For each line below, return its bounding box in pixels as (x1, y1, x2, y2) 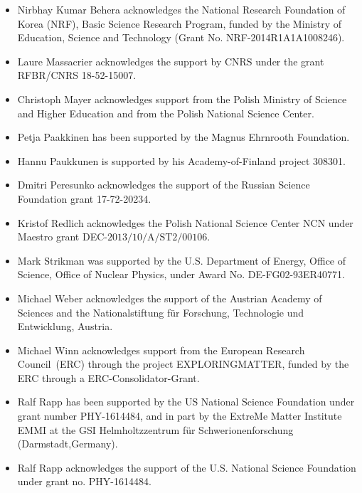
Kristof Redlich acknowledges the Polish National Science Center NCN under (17, 215, 353, 230)
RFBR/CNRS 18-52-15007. (17, 68, 137, 83)
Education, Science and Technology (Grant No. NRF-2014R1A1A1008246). (17, 30, 345, 45)
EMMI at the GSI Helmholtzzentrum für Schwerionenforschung (17, 422, 294, 437)
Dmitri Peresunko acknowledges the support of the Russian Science (17, 177, 310, 192)
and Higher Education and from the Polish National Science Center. (17, 105, 314, 120)
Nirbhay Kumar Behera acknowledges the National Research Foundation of (17, 2, 346, 16)
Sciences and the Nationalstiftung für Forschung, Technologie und (17, 304, 304, 319)
